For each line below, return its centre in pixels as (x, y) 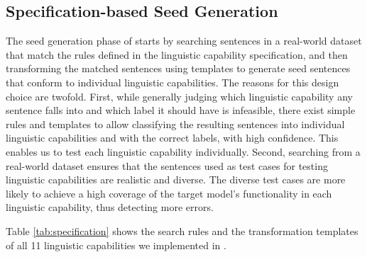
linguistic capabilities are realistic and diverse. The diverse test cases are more (176, 179)
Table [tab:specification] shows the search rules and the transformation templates (182, 230)
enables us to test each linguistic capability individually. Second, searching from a (183, 151)
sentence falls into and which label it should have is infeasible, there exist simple (181, 110)
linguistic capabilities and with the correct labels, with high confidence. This (172, 138)
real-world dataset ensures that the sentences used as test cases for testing (167, 165)
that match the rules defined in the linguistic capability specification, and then (177, 54)
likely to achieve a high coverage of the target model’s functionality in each (169, 193)
